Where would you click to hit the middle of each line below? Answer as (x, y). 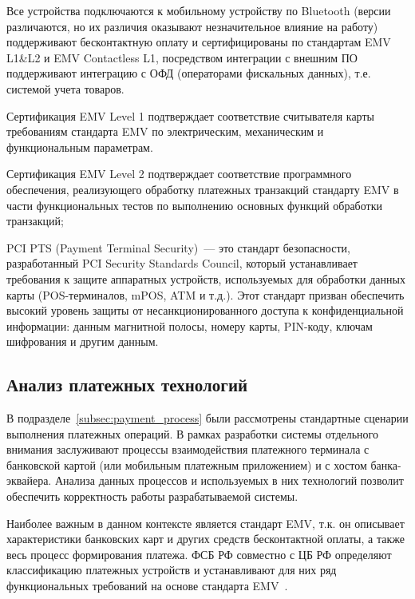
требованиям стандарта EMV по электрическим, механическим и (165, 131)
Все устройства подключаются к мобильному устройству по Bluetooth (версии (199, 10)
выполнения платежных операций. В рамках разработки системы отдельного (192, 433)
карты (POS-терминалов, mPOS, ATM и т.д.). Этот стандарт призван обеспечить (206, 294)
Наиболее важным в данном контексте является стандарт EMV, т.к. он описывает (206, 523)
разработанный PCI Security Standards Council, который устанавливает (182, 263)
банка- (386, 464)
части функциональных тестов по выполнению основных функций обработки (194, 205)
